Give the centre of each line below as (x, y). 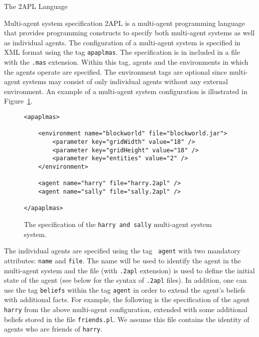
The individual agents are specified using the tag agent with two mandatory (122, 251)
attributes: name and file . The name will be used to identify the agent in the (123, 260)
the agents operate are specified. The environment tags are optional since (116, 71)
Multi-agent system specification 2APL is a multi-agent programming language (125, 23)
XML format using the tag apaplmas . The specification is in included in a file (122, 52)
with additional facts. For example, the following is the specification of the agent (127, 299)
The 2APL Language (36, 6)
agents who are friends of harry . (53, 329)
